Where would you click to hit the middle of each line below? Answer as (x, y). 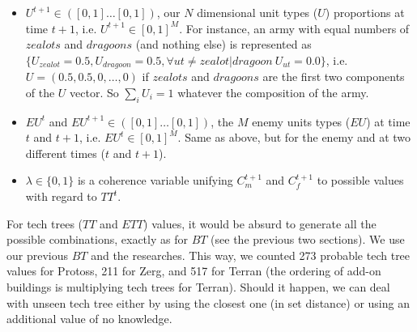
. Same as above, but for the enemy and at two (294, 137)
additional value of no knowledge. (89, 319)
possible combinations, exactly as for (97, 239)
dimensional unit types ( (257, 12)
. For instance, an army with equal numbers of (294, 28)
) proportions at (365, 12)
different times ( (65, 153)
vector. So (94, 92)
